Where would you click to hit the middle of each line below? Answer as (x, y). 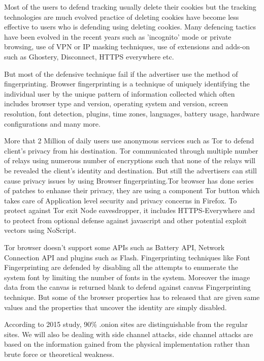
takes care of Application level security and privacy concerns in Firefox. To (121, 200)
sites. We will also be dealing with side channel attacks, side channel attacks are (129, 334)
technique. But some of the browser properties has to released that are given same (132, 297)
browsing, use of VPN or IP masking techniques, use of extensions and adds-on (127, 47)
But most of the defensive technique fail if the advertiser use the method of (121, 73)
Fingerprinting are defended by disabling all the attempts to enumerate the (121, 267)
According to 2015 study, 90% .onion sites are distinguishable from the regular (126, 324)
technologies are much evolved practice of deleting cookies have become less (122, 17)
